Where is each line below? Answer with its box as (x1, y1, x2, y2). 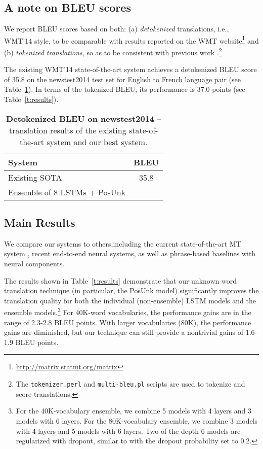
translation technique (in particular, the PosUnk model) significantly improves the (4, 285, 259, 296)
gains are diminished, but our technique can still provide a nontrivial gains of (4, 327, 244, 337)
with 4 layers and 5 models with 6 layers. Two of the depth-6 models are (16, 425, 241, 436)
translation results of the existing (9, 124, 126, 136)
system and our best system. (47, 135, 148, 148)
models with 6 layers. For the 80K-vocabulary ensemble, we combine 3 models (16, 415, 258, 426)
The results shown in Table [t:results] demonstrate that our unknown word (4, 275, 237, 286)
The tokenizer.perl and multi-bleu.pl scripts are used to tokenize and (16, 378, 245, 389)
